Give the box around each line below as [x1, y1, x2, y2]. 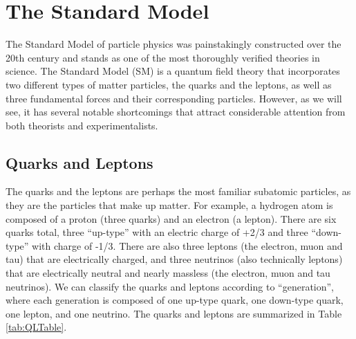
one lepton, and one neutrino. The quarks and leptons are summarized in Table [6, 306, 342, 320]
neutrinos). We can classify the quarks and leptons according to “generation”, [6, 279, 335, 293]
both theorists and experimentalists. [6, 118, 158, 132]
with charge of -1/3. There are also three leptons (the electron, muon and [32, 238, 343, 253]
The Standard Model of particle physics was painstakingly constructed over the [6, 37, 341, 51]
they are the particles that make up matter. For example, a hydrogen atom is [6, 198, 333, 212]
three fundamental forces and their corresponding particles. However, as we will [6, 91, 342, 105]
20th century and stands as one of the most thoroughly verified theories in [6, 50, 320, 64]
